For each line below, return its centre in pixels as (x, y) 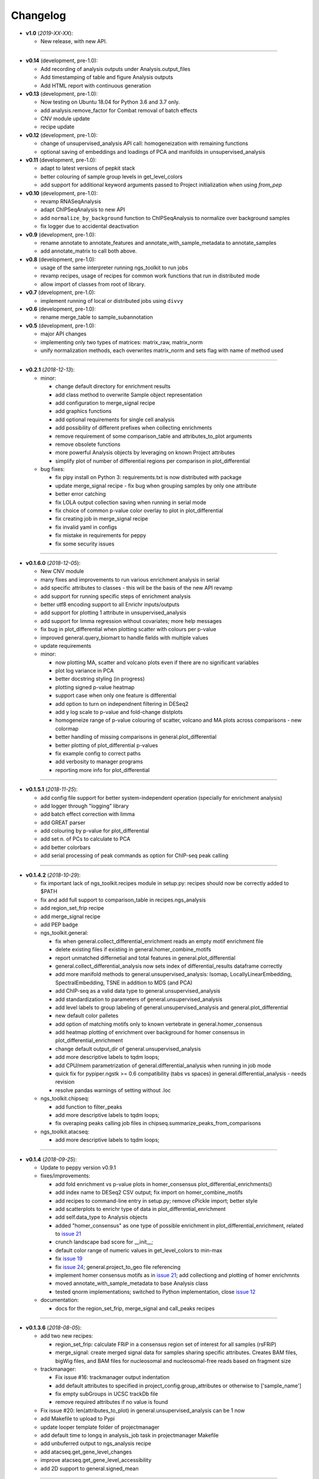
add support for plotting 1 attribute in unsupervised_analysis (113, 613)
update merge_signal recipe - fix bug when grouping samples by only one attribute (156, 486)
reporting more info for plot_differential (102, 770)
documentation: (60, 1300)
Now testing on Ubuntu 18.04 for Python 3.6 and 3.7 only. (110, 102)
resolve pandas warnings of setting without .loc (113, 1090)
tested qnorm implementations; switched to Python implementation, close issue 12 (155, 1291)
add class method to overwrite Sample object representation (129, 395)
